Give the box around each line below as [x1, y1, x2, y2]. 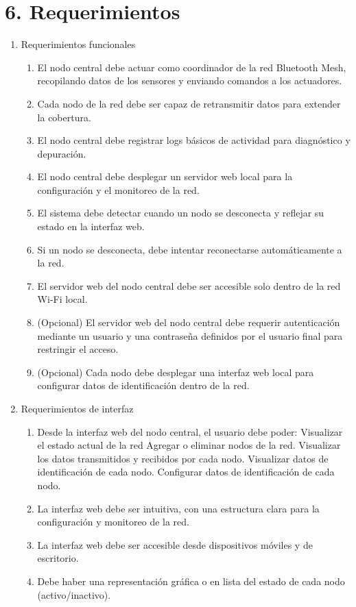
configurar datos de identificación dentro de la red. [37, 378, 250, 393]
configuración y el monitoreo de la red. [37, 182, 200, 197]
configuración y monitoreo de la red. [37, 515, 190, 529]
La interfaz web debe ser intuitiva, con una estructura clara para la [37, 501, 320, 515]
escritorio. [37, 551, 79, 565]
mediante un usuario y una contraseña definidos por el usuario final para [37, 328, 343, 343]
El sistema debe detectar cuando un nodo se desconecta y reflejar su [37, 206, 324, 220]
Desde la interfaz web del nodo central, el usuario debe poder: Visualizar [37, 424, 343, 438]
